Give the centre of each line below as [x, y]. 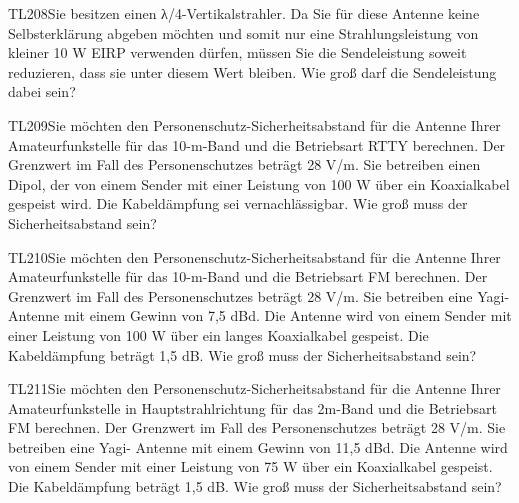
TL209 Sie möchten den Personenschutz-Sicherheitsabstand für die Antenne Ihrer [254, 124]
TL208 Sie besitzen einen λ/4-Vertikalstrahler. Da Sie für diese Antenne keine [244, 13]
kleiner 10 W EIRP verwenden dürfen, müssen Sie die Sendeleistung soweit [237, 52]
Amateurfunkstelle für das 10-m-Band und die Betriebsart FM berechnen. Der [248, 276]
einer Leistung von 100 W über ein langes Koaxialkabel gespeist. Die [218, 334]
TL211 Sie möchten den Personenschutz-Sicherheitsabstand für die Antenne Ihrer [254, 388]
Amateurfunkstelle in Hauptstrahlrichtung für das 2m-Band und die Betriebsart [253, 407]
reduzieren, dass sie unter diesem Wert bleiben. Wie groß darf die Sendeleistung [252, 71]
